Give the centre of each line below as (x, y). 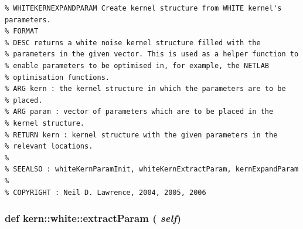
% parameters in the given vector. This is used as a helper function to (152, 54)
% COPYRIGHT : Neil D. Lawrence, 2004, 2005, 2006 (105, 192)
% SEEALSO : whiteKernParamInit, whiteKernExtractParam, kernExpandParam (152, 169)
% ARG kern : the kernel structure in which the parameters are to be (145, 89)
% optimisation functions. (57, 77)
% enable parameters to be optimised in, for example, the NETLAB (137, 65)
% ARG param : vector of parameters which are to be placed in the (139, 112)
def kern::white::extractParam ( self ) (93, 218)
